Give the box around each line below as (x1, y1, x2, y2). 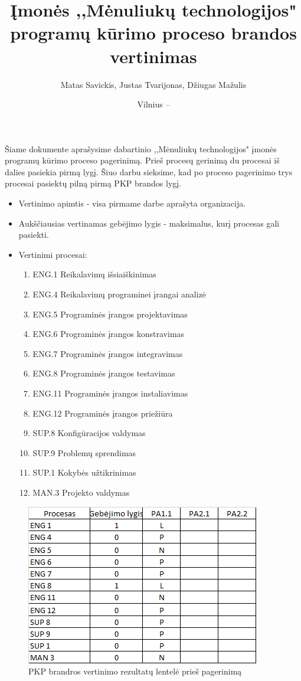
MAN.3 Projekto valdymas (32, 486, 130, 498)
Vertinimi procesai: (18, 248, 87, 260)
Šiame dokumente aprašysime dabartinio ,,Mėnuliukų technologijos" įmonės (5, 142, 277, 155)
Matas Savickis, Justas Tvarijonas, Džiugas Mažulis (60, 78, 247, 90)
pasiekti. (18, 228, 49, 241)
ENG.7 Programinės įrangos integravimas (32, 347, 183, 359)
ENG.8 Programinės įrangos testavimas (32, 367, 175, 379)
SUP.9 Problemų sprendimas (32, 446, 136, 459)
